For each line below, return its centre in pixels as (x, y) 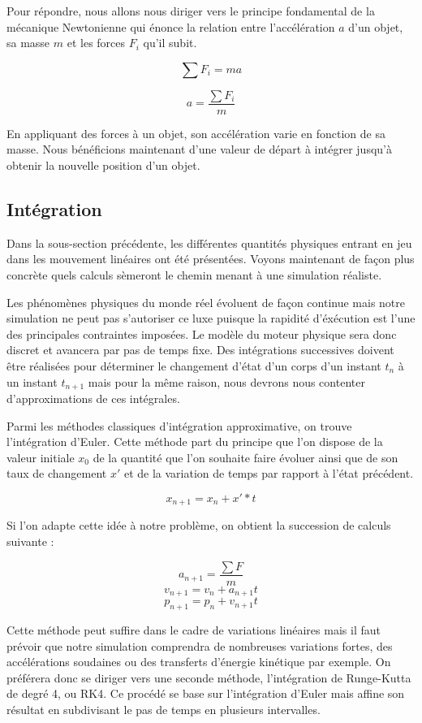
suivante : (30, 541)
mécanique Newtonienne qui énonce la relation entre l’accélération (171, 26)
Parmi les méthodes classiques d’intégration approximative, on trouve (179, 425)
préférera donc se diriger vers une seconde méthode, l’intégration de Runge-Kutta (209, 677)
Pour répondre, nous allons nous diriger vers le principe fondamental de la (191, 11)
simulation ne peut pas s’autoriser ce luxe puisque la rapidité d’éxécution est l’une (211, 318)
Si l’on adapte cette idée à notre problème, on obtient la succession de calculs (199, 525)
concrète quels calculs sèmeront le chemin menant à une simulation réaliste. (194, 275)
